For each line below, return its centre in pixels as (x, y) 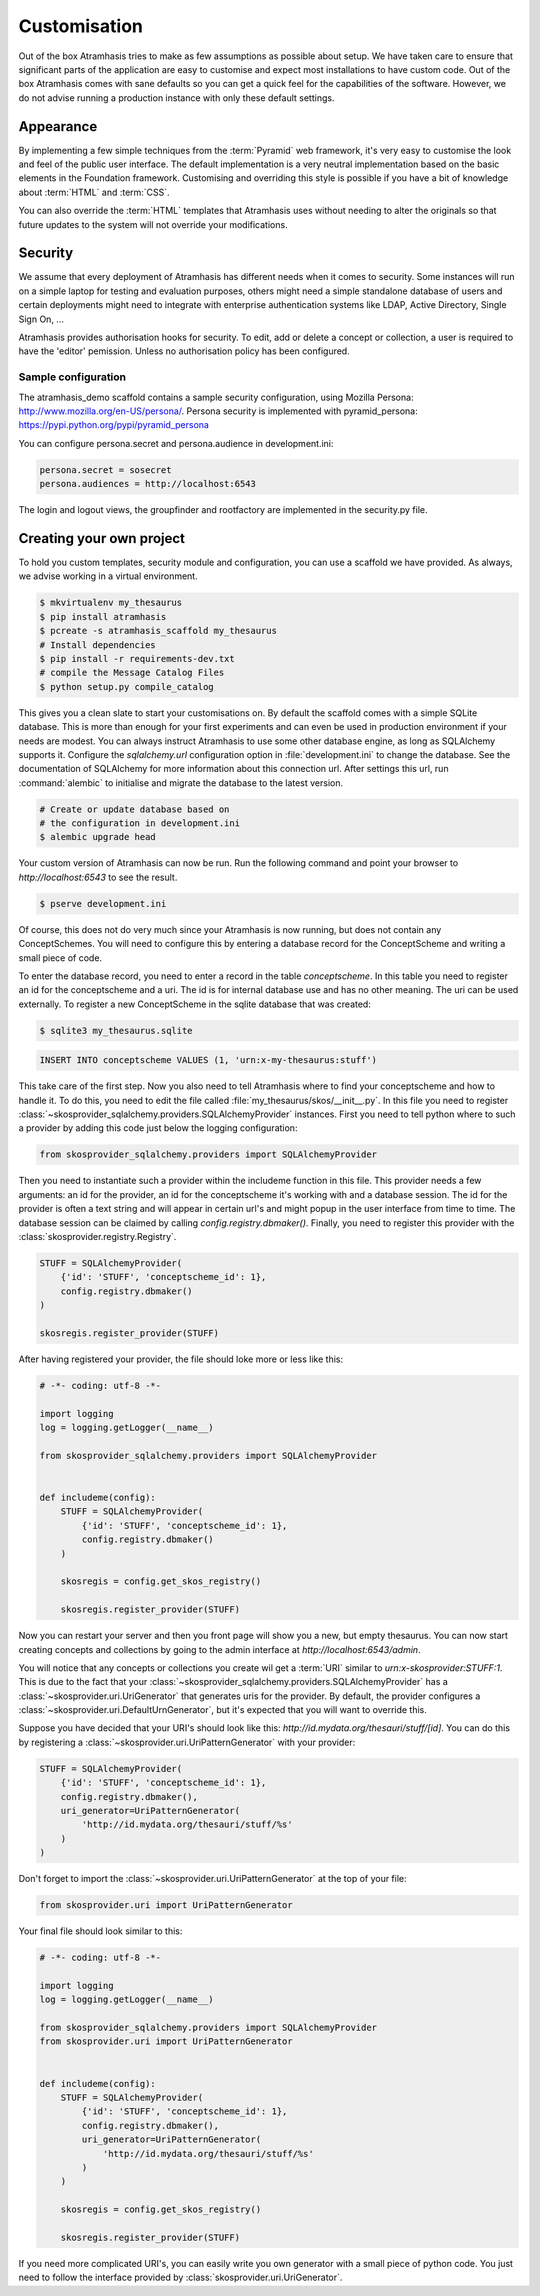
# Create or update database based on (134, 809)
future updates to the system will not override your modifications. (153, 224)
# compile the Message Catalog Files (132, 673)
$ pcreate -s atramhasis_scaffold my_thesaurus (158, 631)
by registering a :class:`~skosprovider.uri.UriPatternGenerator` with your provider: (187, 1742)
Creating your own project (101, 538)
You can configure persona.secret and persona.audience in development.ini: (176, 443)
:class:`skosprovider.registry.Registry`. (97, 1236)
